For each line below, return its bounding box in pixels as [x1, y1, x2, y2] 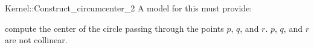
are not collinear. [5, 34, 68, 46]
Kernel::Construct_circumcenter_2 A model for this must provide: [5, 2, 252, 14]
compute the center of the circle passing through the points [5, 22, 224, 34]
